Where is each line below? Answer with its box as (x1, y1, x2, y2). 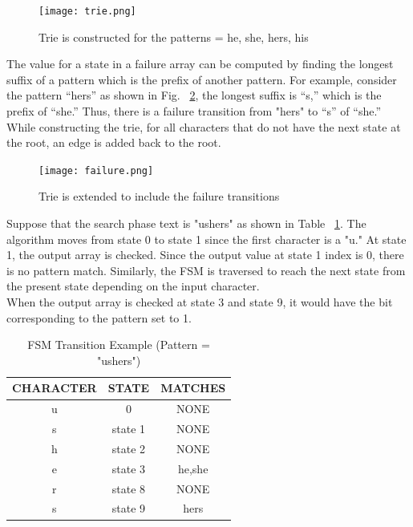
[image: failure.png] (38, 164, 154, 176)
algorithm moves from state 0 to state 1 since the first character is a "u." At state (6, 230, 407, 247)
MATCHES (160, 379, 226, 396)
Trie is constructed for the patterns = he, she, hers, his (38, 28, 309, 45)
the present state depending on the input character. (6, 278, 260, 294)
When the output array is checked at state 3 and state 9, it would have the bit (6, 294, 393, 310)
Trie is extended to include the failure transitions (38, 188, 280, 205)
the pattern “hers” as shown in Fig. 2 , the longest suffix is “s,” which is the (6, 87, 382, 103)
